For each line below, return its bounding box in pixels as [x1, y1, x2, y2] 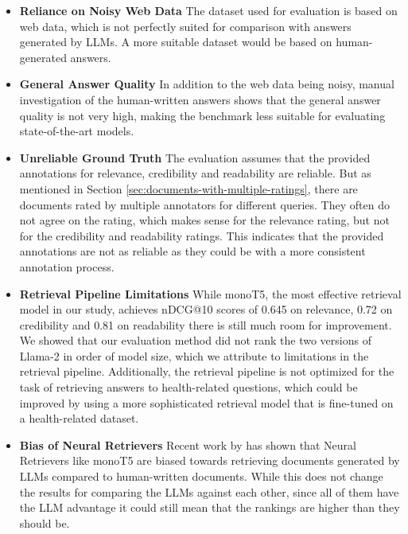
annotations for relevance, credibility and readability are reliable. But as [19, 165, 371, 181]
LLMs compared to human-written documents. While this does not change [19, 468, 383, 485]
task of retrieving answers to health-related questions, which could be [19, 379, 358, 396]
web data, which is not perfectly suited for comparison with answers [19, 18, 352, 34]
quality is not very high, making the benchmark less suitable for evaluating [19, 107, 386, 123]
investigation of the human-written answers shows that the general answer [19, 91, 381, 107]
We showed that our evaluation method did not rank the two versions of [19, 332, 371, 349]
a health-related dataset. [19, 410, 139, 427]
